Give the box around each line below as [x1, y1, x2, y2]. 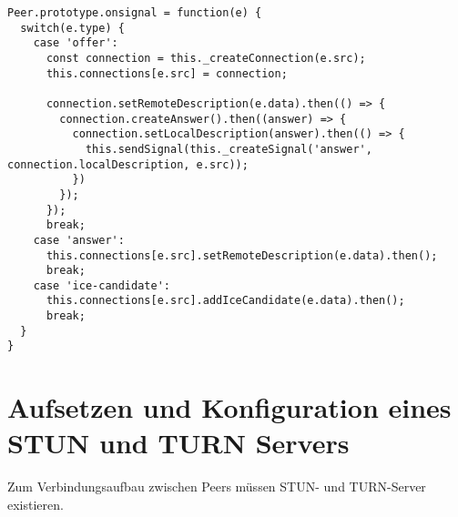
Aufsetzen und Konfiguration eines [7, 389, 452, 426]
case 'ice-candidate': [33, 279, 170, 292]
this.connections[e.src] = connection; [46, 66, 288, 80]
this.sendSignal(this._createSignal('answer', [85, 142, 372, 156]
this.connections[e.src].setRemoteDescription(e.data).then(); [46, 248, 438, 262]
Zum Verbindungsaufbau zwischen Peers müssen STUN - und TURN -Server [7, 477, 426, 496]
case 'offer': [33, 36, 118, 50]
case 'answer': [33, 233, 125, 247]
